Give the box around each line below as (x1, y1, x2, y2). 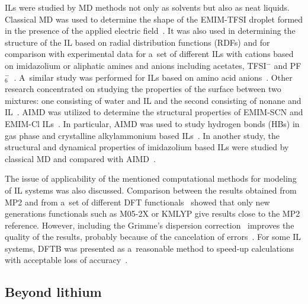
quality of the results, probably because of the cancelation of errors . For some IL (5, 230, 301, 243)
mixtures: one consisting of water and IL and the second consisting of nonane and (5, 94, 301, 106)
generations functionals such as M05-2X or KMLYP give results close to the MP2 (5, 207, 300, 220)
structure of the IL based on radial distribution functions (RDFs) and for (5, 36, 270, 48)
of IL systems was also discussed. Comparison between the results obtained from (5, 183, 297, 196)
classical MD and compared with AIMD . (5, 152, 156, 164)
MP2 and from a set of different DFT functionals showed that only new (5, 195, 270, 208)
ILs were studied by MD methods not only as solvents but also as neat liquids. (5, 1, 290, 13)
